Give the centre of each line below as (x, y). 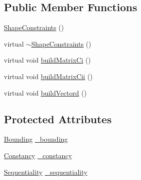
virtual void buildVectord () (45, 92)
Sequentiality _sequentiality (46, 172)
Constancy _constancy (38, 155)
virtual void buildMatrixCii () (48, 76)
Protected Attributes (58, 119)
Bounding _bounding (36, 139)
